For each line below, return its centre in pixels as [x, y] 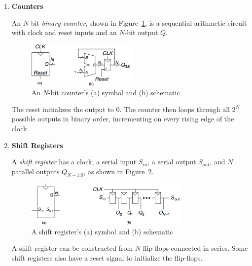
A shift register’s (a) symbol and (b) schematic [102, 231]
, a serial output [172, 162]
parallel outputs [36, 171]
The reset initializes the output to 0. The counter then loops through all [121, 109]
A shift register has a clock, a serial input [74, 162]
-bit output [141, 32]
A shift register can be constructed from [72, 248]
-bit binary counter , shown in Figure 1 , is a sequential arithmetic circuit [138, 22]
